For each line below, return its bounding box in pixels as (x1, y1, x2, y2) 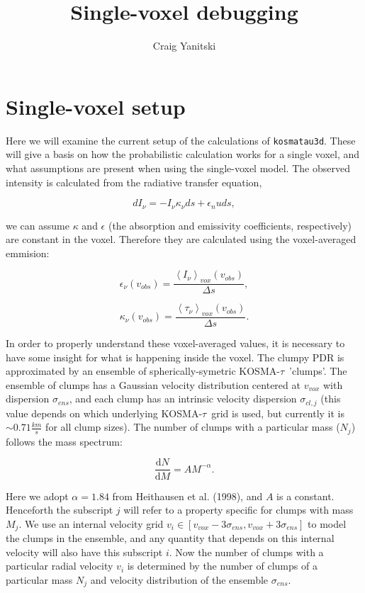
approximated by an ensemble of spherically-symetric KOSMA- (6, 363, 280, 378)
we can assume (6, 218, 69, 232)
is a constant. (276, 488, 335, 503)
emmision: (6, 245, 50, 260)
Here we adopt (6, 488, 69, 503)
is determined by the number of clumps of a (127, 558, 318, 573)
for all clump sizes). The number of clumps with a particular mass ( (45, 419, 340, 434)
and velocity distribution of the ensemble (90, 572, 269, 587)
